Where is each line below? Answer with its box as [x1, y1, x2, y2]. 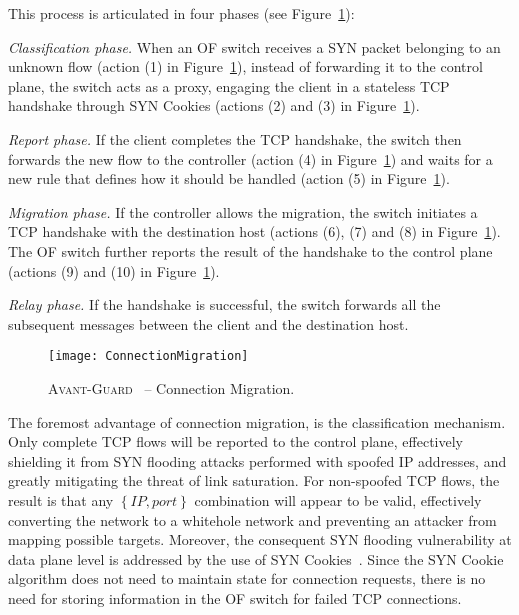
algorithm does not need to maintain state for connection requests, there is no [8, 568, 486, 589]
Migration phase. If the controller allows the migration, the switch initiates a [8, 201, 478, 222]
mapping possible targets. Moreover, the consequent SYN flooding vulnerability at [8, 529, 512, 550]
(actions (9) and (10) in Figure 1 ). [8, 260, 220, 281]
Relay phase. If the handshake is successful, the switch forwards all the [8, 294, 441, 315]
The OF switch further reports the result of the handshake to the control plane [8, 240, 493, 261]
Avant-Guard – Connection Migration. [48, 377, 295, 398]
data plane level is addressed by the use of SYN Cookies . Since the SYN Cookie [8, 548, 504, 569]
